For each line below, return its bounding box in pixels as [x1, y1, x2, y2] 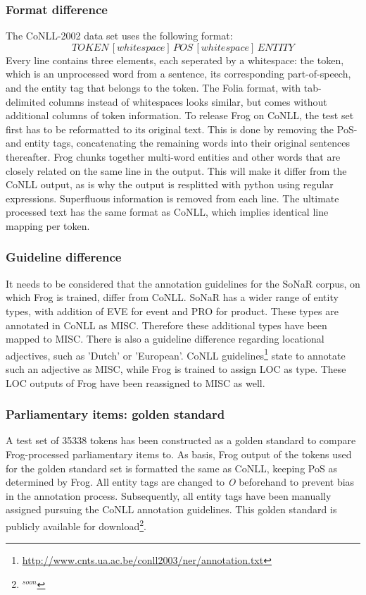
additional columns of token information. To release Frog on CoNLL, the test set [6, 108, 354, 123]
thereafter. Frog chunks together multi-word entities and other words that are [6, 149, 341, 164]
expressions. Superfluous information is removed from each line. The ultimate [6, 190, 339, 205]
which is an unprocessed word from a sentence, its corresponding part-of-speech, [6, 66, 351, 81]
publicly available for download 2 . [6, 516, 146, 533]
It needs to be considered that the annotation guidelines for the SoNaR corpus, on [6, 276, 360, 290]
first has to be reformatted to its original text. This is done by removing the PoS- [6, 121, 358, 136]
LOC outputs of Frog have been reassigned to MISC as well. [6, 375, 265, 390]
